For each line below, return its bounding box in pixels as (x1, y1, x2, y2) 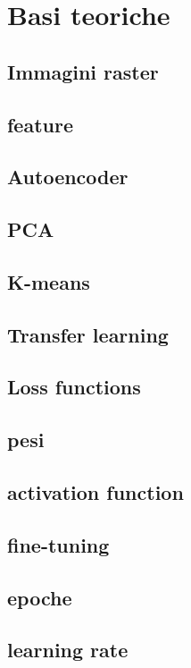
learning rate (7, 636, 129, 664)
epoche (7, 583, 72, 611)
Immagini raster (7, 57, 159, 85)
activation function (7, 478, 184, 506)
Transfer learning (7, 320, 169, 348)
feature (7, 110, 74, 138)
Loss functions (7, 373, 141, 401)
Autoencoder (7, 163, 129, 190)
